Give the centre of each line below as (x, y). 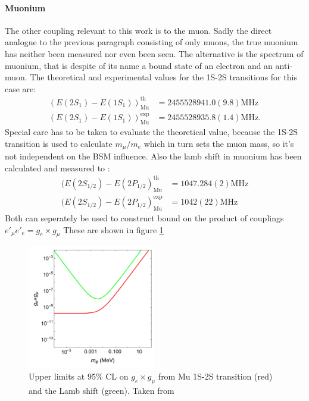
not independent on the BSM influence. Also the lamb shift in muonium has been (153, 156)
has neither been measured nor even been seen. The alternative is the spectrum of (154, 53)
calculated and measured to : (57, 167)
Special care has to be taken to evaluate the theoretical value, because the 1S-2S (152, 132)
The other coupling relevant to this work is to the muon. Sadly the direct (138, 30)
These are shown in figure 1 (113, 229)
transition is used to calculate (59, 143)
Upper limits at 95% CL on (79, 376)
